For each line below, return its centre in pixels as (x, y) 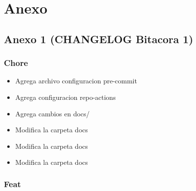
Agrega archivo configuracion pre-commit (76, 81)
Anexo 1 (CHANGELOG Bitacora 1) (99, 39)
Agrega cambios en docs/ (52, 113)
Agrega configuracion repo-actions (65, 97)
